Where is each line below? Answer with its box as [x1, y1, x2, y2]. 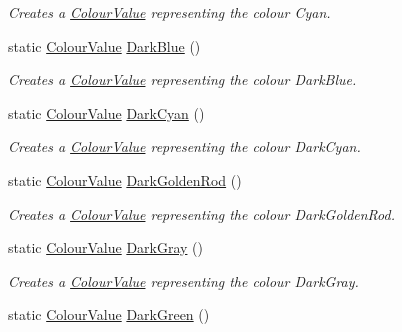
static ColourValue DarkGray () [8, 237, 203, 258]
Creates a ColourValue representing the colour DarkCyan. [8, 136, 361, 157]
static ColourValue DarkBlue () [8, 35, 201, 56]
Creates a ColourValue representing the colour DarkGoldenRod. [8, 203, 396, 224]
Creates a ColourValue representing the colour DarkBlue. [8, 69, 357, 90]
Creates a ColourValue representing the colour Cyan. [8, 2, 331, 22]
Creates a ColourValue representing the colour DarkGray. [8, 270, 359, 291]
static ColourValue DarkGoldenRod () [8, 169, 242, 190]
